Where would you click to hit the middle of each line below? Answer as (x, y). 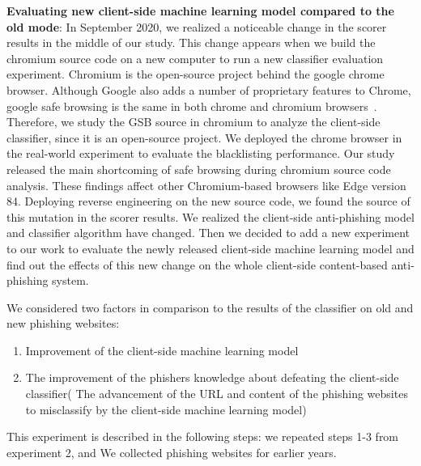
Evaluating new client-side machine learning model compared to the (200, 11)
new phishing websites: (63, 323)
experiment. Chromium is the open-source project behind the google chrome (196, 74)
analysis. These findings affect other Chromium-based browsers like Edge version (206, 185)
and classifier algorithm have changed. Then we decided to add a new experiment (208, 233)
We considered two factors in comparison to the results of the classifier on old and (210, 307)
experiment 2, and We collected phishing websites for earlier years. (172, 452)
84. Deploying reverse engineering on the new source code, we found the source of (208, 201)
